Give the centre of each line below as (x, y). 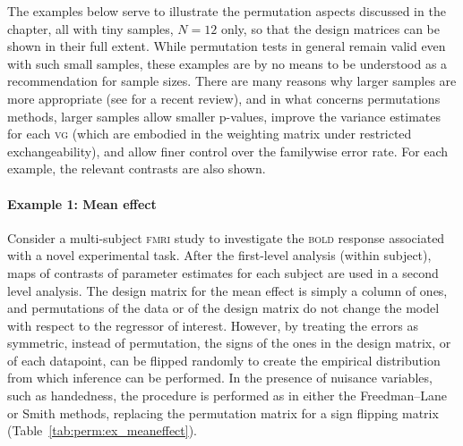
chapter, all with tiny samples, (90, 28)
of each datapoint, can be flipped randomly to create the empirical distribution (224, 360)
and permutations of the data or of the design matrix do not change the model (223, 308)
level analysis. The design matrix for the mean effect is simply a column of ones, (227, 290)
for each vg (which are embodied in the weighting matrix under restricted (210, 134)
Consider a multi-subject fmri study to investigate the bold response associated (226, 237)
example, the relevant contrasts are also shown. (137, 168)
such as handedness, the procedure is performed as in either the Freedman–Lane (227, 396)
